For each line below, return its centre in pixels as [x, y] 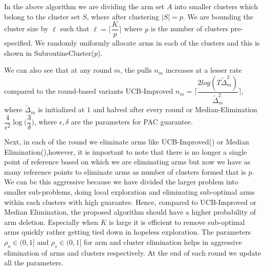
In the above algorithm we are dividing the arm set [84, 6]
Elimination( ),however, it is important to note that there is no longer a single [126, 151]
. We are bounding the [218, 16]
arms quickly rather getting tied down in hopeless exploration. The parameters [128, 232]
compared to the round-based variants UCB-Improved [89, 91]
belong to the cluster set [42, 16]
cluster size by [26, 28]
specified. [18, 43]
